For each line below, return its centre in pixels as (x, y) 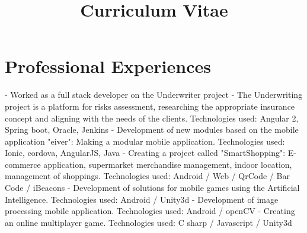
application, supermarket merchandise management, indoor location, (168, 164)
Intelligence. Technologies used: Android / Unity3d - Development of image (142, 199)
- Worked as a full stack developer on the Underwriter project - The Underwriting (154, 95)
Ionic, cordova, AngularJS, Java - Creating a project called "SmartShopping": (145, 153)
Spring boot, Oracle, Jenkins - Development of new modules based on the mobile (152, 130)
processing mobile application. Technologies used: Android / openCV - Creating (150, 211)
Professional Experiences (108, 66)
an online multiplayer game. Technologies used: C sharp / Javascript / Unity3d (148, 222)
